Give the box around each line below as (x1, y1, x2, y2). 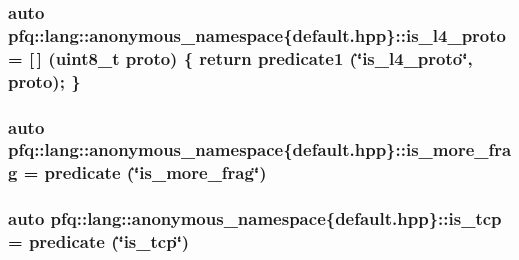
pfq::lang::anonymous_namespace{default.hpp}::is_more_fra (8, 137, 512, 162)
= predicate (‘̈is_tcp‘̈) (8, 229, 190, 254)
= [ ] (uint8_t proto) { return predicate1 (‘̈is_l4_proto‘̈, (8, 45, 473, 70)
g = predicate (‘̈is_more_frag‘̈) (8, 160, 267, 185)
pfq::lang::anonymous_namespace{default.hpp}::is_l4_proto (8, 22, 506, 47)
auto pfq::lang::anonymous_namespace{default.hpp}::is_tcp (8, 206, 502, 231)
